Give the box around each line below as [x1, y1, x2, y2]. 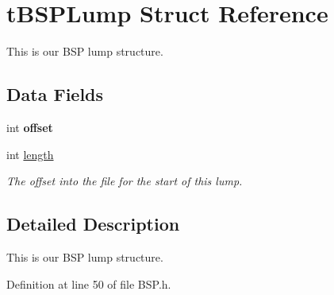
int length [6, 146, 54, 162]
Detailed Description [6, 212, 180, 236]
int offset [6, 118, 53, 135]
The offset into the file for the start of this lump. [6, 173, 243, 189]
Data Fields [6, 82, 104, 107]
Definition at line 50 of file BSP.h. [6, 275, 171, 292]
